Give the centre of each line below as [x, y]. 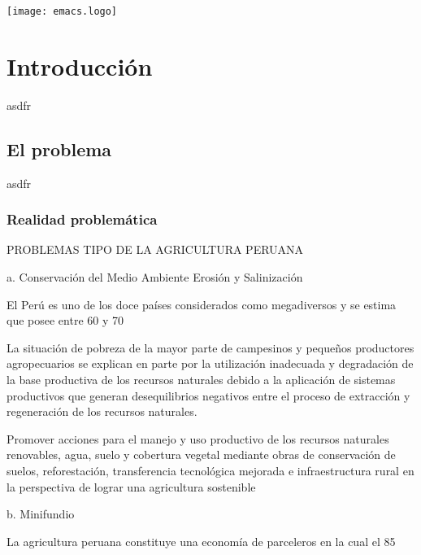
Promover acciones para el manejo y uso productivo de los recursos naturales [198, 438]
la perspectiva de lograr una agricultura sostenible [131, 486]
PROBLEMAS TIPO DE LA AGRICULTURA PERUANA [155, 249]
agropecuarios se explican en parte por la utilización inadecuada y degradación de [210, 363]
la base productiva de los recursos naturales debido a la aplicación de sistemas [201, 379]
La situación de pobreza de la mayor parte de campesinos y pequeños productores [210, 347]
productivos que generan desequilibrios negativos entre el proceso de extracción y [208, 395]
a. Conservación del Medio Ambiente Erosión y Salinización [155, 276]
